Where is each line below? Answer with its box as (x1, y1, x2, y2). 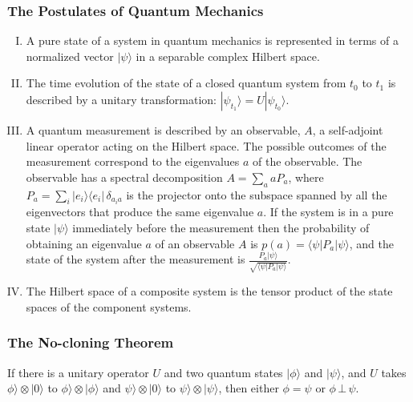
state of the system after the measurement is (26, 251, 245, 267)
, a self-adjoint (312, 122, 383, 138)
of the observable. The (253, 153, 362, 170)
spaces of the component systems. (26, 298, 192, 315)
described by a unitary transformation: (26, 91, 217, 107)
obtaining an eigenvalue (26, 235, 142, 251)
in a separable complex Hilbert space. (136, 47, 320, 64)
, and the (349, 235, 394, 251)
